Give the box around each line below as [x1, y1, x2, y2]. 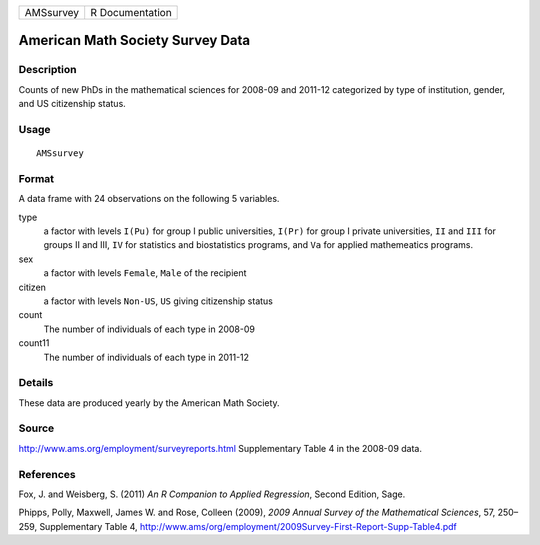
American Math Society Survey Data [18, 32, 250, 49]
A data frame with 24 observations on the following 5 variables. [18, 193, 280, 205]
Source [18, 421, 55, 435]
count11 [18, 337, 50, 349]
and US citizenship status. [18, 98, 127, 110]
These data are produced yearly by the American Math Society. [18, 396, 280, 409]
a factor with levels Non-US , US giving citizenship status [43, 295, 274, 307]
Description [18, 63, 77, 77]
